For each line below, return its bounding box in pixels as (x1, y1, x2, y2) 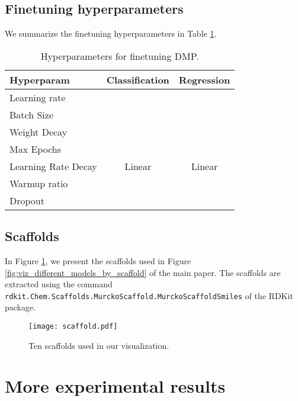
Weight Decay (9, 124, 68, 139)
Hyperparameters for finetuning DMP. (40, 49, 199, 63)
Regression (178, 72, 230, 86)
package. (5, 301, 36, 313)
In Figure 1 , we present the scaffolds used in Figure (5, 255, 191, 267)
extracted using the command (5, 278, 113, 290)
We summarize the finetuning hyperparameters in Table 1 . (5, 27, 217, 40)
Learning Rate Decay (9, 159, 97, 173)
